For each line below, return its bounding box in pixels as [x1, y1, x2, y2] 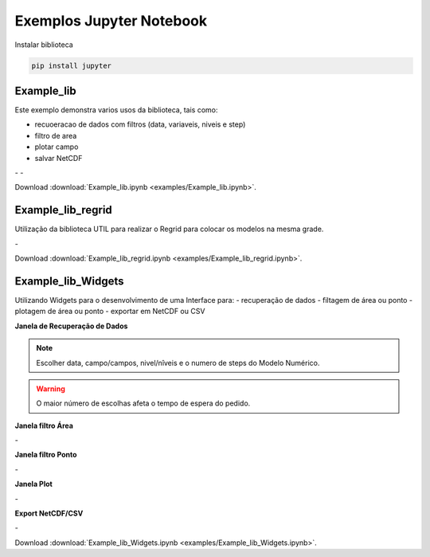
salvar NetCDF [34, 153, 83, 163]
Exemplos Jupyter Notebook [14, 12, 208, 29]
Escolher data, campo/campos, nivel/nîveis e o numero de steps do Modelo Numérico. [36, 358, 320, 367]
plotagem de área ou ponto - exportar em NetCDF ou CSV [14, 307, 205, 316]
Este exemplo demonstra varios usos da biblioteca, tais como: [14, 105, 218, 115]
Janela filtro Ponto [14, 450, 77, 460]
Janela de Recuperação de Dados [14, 321, 128, 331]
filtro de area [34, 131, 77, 140]
